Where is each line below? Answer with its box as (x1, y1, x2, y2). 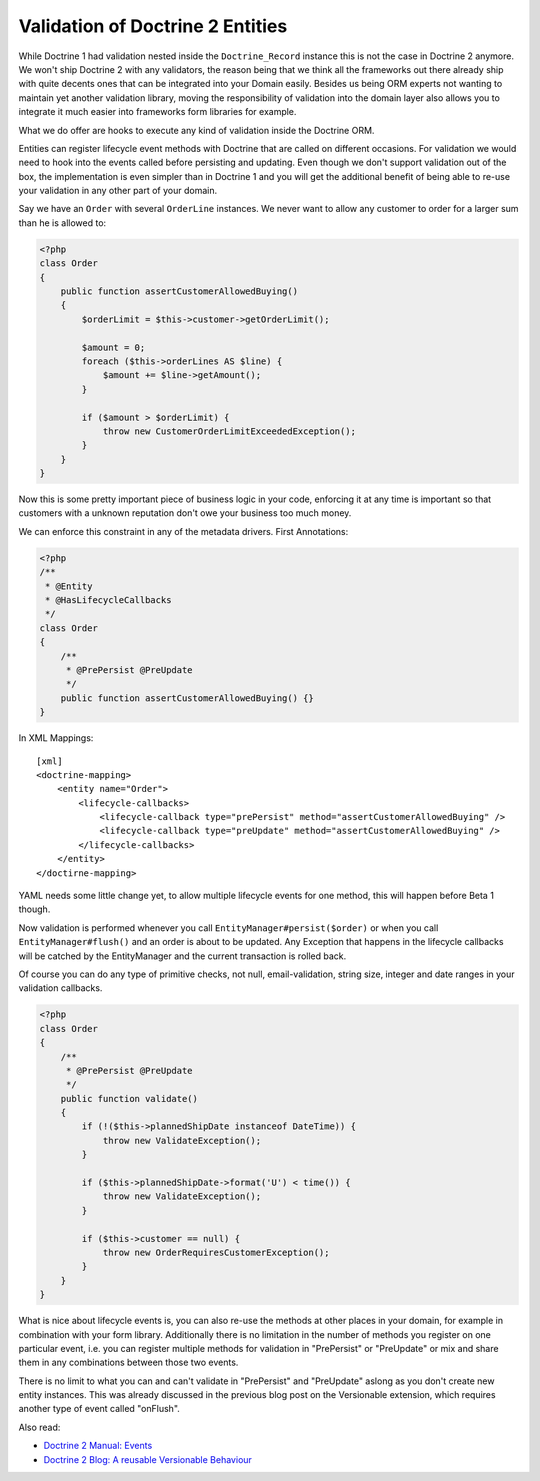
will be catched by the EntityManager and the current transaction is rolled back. (18, 950, 347, 962)
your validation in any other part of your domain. (18, 185, 218, 197)
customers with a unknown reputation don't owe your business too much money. (18, 507, 352, 519)
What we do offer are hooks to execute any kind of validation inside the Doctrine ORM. (18, 124, 375, 136)
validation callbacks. (18, 982, 103, 994)
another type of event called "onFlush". (18, 1403, 180, 1415)
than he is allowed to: (18, 216, 107, 229)
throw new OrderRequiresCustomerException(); (102, 1246, 330, 1258)
